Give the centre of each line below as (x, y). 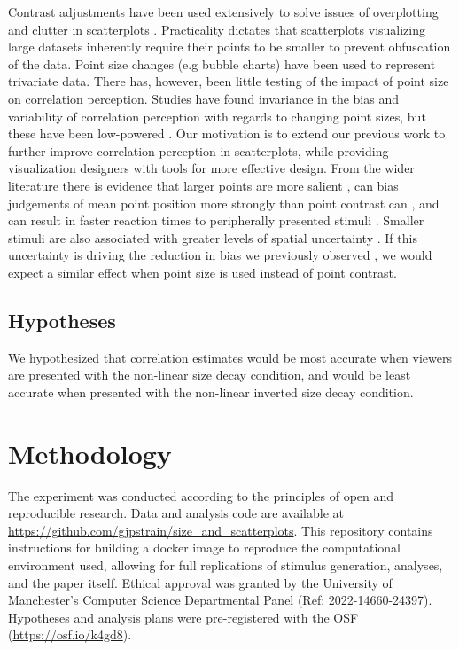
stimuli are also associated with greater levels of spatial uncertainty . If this (213, 237)
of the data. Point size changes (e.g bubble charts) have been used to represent (222, 63)
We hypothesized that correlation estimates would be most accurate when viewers (230, 357)
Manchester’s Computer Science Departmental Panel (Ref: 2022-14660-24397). (220, 600)
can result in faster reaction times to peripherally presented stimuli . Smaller (216, 220)
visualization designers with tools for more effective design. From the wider (211, 168)
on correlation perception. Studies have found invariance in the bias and (203, 98)
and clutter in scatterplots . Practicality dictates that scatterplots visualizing (217, 29)
